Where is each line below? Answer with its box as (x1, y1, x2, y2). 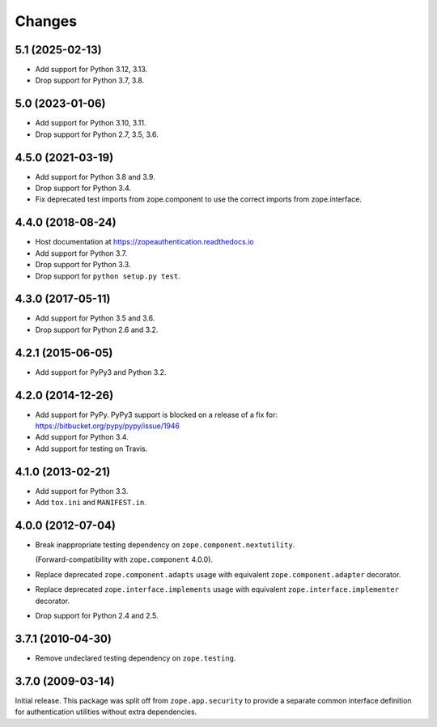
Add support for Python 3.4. (35, 432, 129, 442)
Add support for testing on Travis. (35, 444, 148, 453)
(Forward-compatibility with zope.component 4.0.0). (35, 555, 214, 564)
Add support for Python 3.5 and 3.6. (35, 313, 155, 323)
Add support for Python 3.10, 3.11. (35, 118, 146, 128)
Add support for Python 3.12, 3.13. (35, 65, 148, 74)
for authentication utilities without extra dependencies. (15, 707, 197, 716)
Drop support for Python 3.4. (35, 183, 132, 193)
